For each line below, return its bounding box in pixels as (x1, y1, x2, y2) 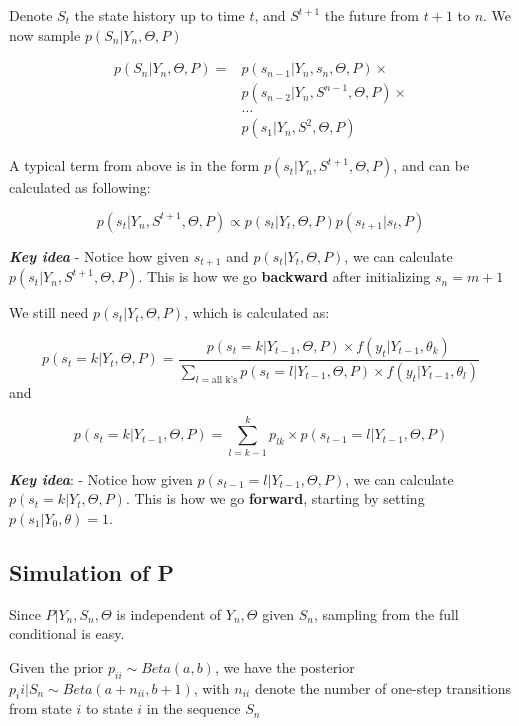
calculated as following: (9, 177, 151, 198)
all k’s (211, 374, 238, 385)
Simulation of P (9, 556, 175, 587)
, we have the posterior (214, 656, 355, 677)
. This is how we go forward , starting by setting (125, 488, 425, 509)
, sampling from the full (313, 603, 459, 624)
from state (9, 698, 72, 719)
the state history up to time (74, 5, 245, 25)
